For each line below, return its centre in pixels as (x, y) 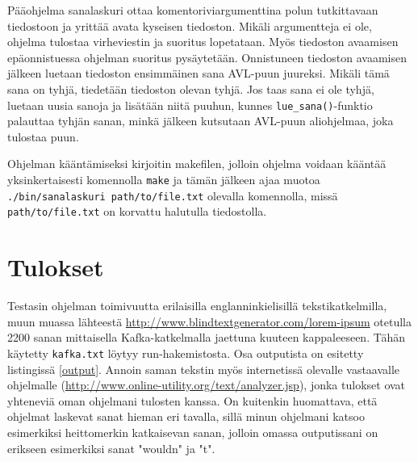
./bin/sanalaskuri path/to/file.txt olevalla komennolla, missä (173, 195)
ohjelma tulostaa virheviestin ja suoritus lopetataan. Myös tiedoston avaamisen (203, 42)
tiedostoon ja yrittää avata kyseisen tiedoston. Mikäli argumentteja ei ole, (190, 25)
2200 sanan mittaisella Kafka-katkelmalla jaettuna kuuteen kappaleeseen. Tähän (207, 337)
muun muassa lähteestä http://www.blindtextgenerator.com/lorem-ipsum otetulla (209, 321)
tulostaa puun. (43, 136)
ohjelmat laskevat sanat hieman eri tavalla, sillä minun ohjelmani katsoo (186, 416)
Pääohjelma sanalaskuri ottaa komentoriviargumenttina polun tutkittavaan (193, 10)
